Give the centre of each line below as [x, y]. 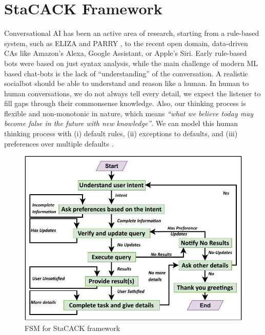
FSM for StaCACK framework [73, 328]
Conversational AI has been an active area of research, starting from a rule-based [132, 33]
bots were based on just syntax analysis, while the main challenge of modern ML [131, 63]
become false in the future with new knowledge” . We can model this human [121, 123]
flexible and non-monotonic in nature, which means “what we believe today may [129, 113]
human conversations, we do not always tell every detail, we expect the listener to [132, 93]
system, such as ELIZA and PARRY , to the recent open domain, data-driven [126, 43]
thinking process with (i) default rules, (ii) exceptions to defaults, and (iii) [121, 133]
